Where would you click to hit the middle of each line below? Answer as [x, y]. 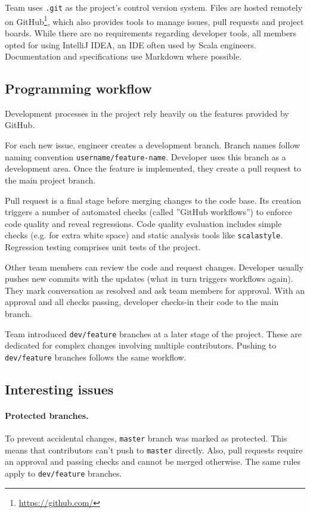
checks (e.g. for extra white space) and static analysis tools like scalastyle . [144, 235]
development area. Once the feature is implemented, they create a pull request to [153, 168]
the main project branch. [50, 180]
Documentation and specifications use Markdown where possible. [123, 56]
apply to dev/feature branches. [63, 473]
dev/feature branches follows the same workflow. [96, 357]
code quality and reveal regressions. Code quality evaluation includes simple [143, 223]
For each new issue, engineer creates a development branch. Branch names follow [153, 145]
